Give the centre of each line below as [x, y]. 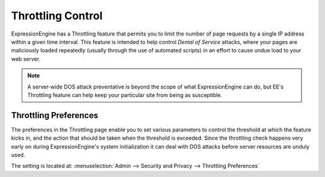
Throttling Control [57, 16]
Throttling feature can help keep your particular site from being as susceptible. [125, 95]
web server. [26, 59]
